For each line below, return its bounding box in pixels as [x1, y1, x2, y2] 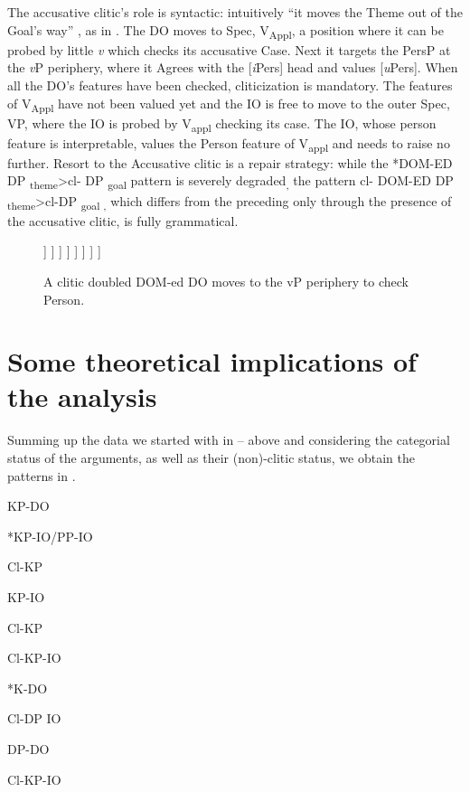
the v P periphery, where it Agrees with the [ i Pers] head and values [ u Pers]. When [7, 58, 458, 77]
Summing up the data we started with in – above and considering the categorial [7, 430, 450, 449]
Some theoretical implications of [7, 343, 417, 380]
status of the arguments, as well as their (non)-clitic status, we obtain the [7, 448, 415, 467]
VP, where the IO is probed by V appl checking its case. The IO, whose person [7, 113, 437, 135]
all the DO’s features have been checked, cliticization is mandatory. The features [7, 75, 453, 94]
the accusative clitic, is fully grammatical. [7, 211, 239, 230]
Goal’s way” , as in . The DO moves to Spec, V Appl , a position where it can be [7, 20, 444, 42]
